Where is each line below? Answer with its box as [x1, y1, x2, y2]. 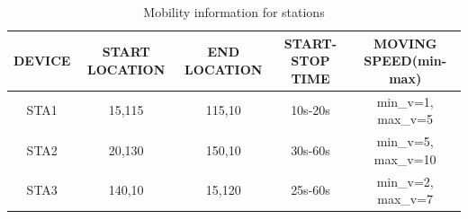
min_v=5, [376, 132, 434, 151]
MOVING [373, 33, 437, 52]
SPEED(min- [364, 51, 447, 70]
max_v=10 [373, 149, 436, 168]
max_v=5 [377, 109, 434, 128]
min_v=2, [376, 171, 434, 190]
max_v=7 [377, 189, 434, 208]
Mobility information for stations [143, 3, 325, 21]
